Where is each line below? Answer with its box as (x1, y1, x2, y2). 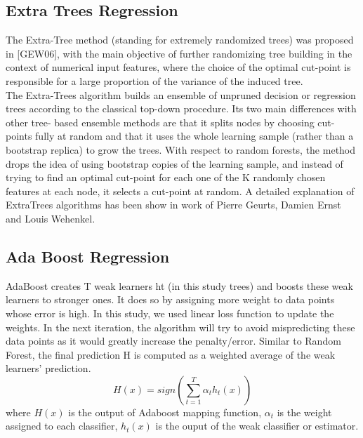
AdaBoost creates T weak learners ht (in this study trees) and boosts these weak (6, 278, 353, 293)
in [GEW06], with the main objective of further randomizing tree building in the (6, 46, 352, 60)
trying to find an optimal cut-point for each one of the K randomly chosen (6, 170, 326, 185)
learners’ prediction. (6, 361, 91, 376)
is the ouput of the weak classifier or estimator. (155, 418, 359, 433)
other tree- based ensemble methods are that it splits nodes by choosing (6, 114, 315, 129)
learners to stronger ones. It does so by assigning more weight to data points (6, 292, 335, 307)
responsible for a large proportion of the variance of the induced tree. (6, 73, 303, 88)
